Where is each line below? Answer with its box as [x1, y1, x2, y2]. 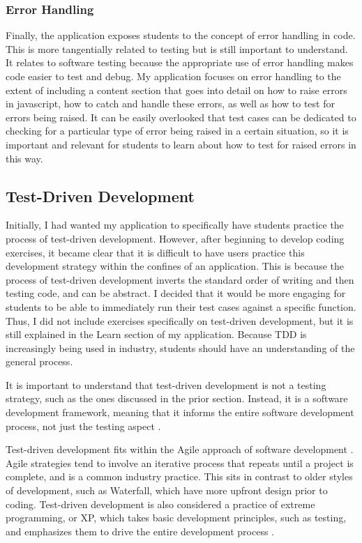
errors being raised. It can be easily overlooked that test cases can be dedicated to [6, 109, 356, 124]
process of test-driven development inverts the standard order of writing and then [6, 272, 354, 286]
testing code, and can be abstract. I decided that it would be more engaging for [6, 286, 346, 300]
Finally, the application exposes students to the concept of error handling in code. [6, 28, 356, 43]
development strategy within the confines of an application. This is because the [6, 259, 344, 273]
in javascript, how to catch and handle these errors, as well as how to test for [6, 96, 335, 111]
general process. [6, 354, 73, 369]
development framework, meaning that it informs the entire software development [6, 405, 354, 420]
